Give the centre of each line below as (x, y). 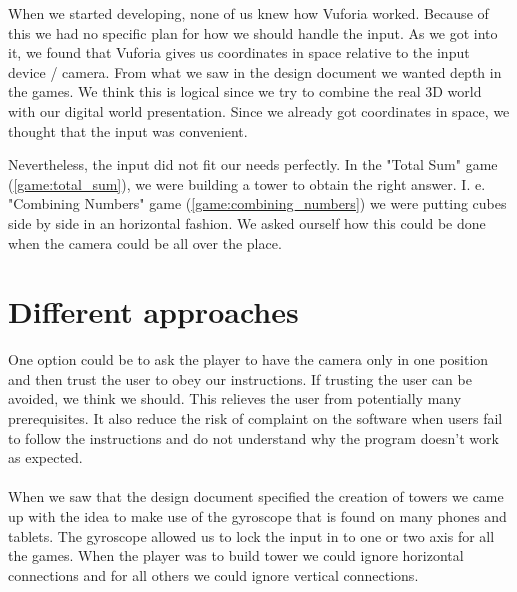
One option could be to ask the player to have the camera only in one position (248, 359)
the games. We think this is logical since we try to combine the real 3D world (245, 91)
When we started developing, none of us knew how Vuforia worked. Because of (248, 13)
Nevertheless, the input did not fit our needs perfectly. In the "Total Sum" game (253, 164)
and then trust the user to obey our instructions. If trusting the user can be (240, 378)
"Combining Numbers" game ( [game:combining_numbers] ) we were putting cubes (257, 203)
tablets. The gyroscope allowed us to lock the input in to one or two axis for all (251, 535)
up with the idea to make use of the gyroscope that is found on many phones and (257, 516)
